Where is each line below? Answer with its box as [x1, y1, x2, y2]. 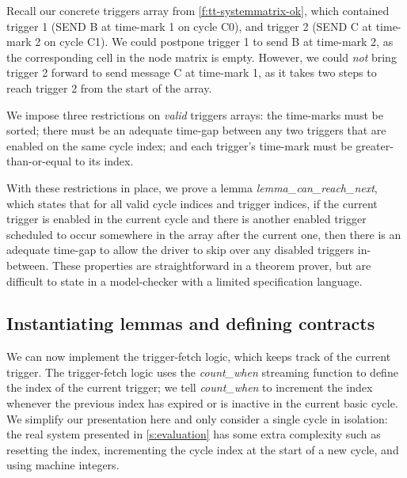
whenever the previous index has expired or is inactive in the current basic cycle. [6, 395, 398, 412]
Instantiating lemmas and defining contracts [6, 311, 375, 336]
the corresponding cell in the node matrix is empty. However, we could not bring [6, 48, 397, 65]
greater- [356, 137, 394, 154]
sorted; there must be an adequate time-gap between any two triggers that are [6, 122, 386, 138]
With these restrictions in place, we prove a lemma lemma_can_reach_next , [6, 179, 378, 195]
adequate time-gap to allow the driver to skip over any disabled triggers [6, 241, 355, 258]
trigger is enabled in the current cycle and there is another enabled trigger [6, 211, 367, 227]
